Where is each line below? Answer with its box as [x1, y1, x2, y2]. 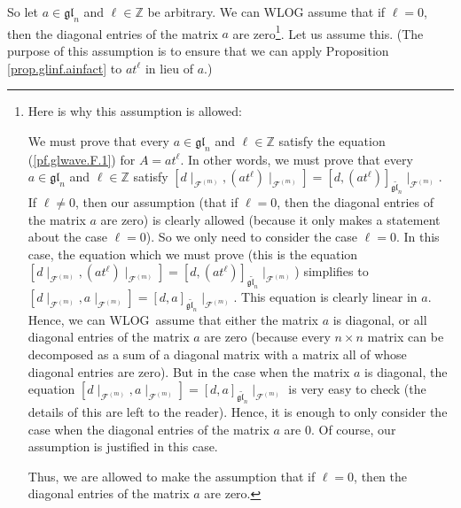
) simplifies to [294, 262, 369, 281]
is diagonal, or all [332, 310, 427, 328]
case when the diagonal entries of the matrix [27, 419, 270, 438]
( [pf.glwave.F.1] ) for [27, 150, 136, 168]
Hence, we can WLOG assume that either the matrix [27, 310, 318, 328]
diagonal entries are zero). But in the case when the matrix [27, 362, 350, 381]
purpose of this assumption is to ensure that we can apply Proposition [7, 42, 389, 60]
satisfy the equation [278, 131, 386, 150]
